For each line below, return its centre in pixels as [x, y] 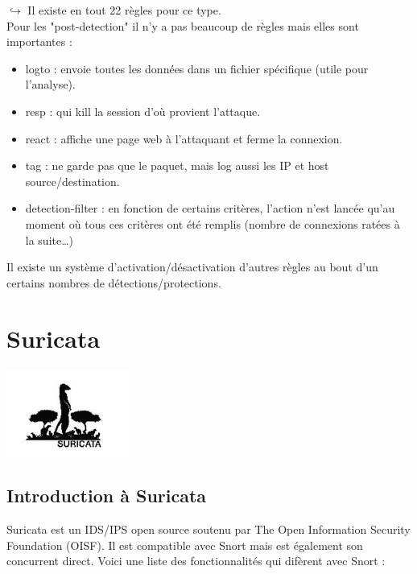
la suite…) [50, 240]
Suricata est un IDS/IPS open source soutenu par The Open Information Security [208, 529]
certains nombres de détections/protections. [114, 282]
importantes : [39, 41]
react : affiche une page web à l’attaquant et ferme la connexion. [184, 138]
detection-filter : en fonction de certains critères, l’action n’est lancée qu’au [210, 208]
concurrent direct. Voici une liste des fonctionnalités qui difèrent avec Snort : [196, 561]
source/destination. [72, 181]
